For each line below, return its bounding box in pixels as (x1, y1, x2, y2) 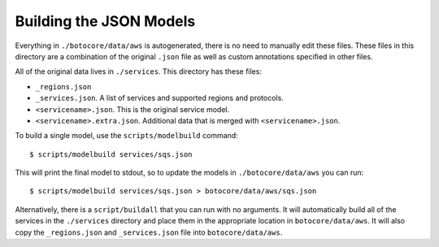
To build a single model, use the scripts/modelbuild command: (15, 131, 239, 141)
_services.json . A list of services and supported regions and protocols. (35, 93, 284, 103)
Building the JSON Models (15, 12, 196, 30)
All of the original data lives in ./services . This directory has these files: (15, 67, 262, 76)
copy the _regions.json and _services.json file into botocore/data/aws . (15, 227, 283, 237)
